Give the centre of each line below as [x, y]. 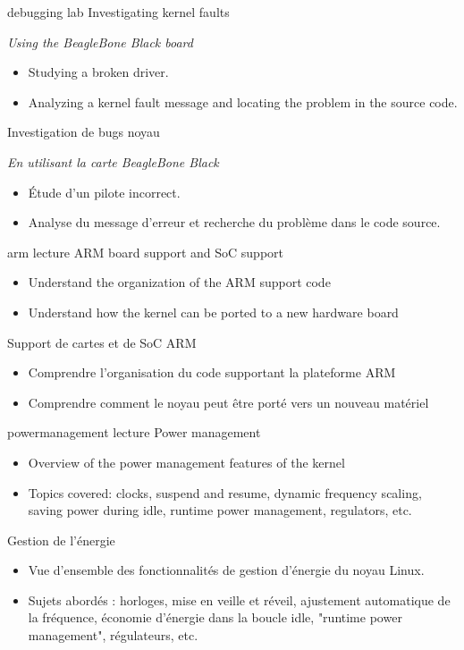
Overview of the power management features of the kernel [186, 462]
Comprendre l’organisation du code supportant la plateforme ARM [212, 372]
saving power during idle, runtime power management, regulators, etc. [220, 510]
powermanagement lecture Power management [134, 432]
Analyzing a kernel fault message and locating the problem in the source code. [243, 101]
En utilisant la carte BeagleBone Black [113, 161]
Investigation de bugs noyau [84, 132]
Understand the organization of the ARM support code [179, 282]
